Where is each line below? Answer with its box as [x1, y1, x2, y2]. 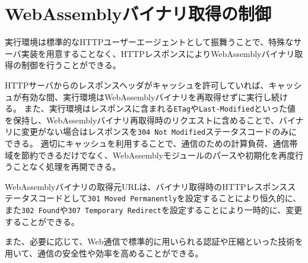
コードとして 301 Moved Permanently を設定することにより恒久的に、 [37, 192, 301, 204]
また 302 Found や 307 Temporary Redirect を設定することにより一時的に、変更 [5, 204, 303, 216]
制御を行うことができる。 [21, 59, 121, 71]
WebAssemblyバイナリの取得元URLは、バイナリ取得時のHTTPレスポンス [5, 180, 288, 192]
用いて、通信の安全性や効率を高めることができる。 [5, 246, 204, 259]
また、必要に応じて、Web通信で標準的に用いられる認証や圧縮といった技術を [5, 235, 303, 248]
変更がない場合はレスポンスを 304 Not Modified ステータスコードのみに [21, 125, 297, 138]
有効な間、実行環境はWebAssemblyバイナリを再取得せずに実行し [21, 90, 272, 103]
